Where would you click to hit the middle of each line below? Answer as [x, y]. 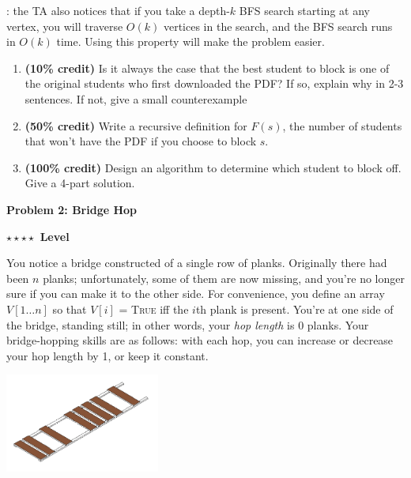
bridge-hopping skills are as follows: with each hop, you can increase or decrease [200, 340]
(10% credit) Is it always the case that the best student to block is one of [207, 68]
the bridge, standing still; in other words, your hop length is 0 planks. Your [188, 324]
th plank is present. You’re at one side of [294, 309]
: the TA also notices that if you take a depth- [118, 10]
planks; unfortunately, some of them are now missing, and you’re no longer [224, 278]
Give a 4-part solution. [80, 183]
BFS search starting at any [304, 10]
